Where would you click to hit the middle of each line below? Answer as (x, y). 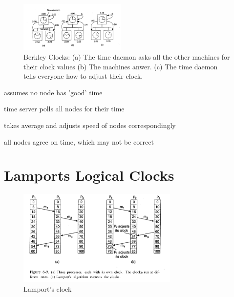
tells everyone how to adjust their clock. (83, 76)
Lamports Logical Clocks (89, 175)
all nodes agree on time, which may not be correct (79, 141)
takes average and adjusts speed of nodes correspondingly (90, 125)
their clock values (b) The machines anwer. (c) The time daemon (121, 66)
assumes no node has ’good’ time (53, 92)
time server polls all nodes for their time (64, 109)
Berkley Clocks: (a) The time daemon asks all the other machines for (127, 57)
